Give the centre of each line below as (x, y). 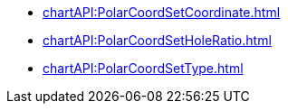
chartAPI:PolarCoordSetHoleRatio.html (157, 40)
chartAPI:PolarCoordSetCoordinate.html (162, 12)
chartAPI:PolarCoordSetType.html (143, 68)
